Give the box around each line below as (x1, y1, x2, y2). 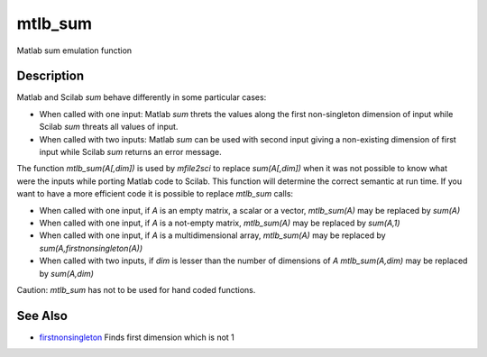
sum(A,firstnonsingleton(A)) (39, 243, 143, 253)
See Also (16, 307, 68, 324)
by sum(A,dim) (39, 268, 95, 279)
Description (16, 69, 85, 84)
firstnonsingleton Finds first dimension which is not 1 (39, 332, 234, 343)
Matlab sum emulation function (16, 45, 133, 56)
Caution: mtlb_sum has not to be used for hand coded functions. (16, 284, 256, 295)
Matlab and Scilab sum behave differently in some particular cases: (16, 92, 267, 103)
